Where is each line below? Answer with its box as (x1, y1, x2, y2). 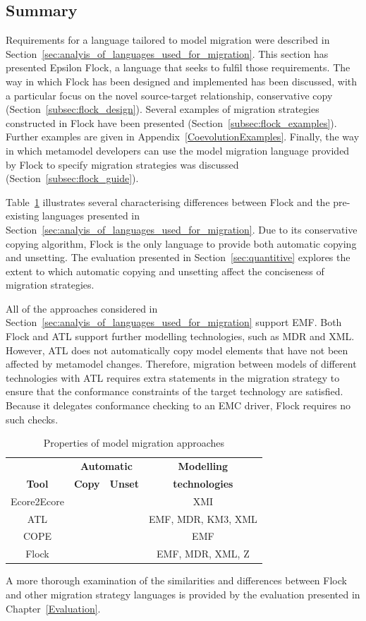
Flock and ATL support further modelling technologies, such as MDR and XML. (6, 329, 355, 344)
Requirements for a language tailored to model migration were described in (6, 32, 330, 47)
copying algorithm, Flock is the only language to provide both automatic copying (6, 236, 357, 251)
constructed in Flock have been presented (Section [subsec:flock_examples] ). (6, 115, 337, 130)
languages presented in (42, 208, 140, 223)
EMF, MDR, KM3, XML (148, 511, 257, 526)
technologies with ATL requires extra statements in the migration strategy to (6, 370, 340, 385)
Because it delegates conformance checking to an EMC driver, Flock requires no (6, 398, 351, 413)
